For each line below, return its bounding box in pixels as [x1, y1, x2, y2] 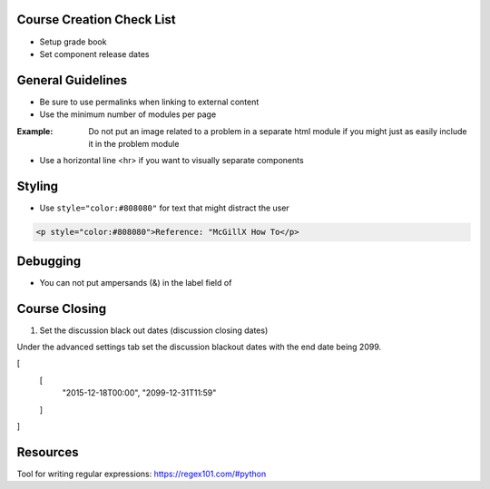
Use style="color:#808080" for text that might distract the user [39, 202, 289, 213]
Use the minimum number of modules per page [39, 109, 217, 120]
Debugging [16, 253, 82, 269]
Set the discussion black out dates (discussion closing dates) [39, 325, 269, 336]
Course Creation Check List [16, 12, 176, 27]
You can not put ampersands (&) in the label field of [39, 277, 232, 288]
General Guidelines [16, 73, 127, 88]
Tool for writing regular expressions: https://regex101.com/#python [16, 468, 267, 479]
